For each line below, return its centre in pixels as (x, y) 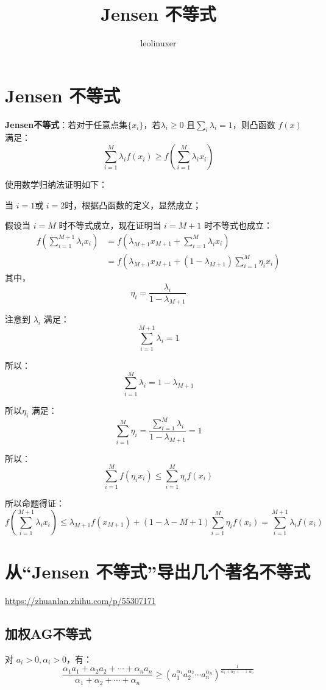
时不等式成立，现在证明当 (110, 225)
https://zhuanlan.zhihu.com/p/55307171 (80, 601)
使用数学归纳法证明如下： (56, 184)
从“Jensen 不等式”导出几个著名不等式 (158, 571)
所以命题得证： (35, 503)
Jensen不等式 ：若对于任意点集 (66, 124)
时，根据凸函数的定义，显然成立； (133, 205)
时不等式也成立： (238, 225)
